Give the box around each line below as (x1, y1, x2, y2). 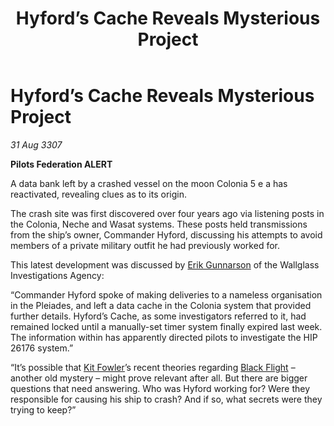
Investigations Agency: (10, 269, 105, 281)
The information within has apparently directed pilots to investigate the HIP (10, 331, 318, 343)
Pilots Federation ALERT (10, 158, 113, 170)
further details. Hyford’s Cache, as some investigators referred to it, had (10, 310, 307, 322)
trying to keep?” (10, 403, 77, 416)
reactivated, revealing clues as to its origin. (10, 188, 187, 200)
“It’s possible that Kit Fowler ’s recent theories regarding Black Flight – (10, 361, 296, 373)
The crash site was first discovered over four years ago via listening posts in (10, 207, 325, 219)
